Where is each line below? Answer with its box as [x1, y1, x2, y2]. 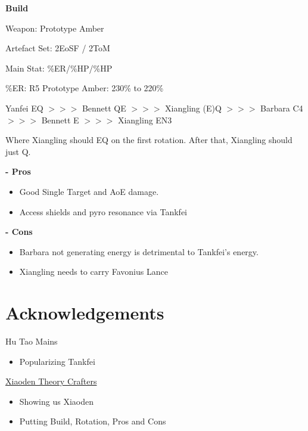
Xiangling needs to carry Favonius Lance [19, 265, 168, 278]
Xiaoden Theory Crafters [5, 375, 97, 387]
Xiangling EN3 [117, 113, 172, 126]
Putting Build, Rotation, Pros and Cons [19, 415, 166, 427]
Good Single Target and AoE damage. [19, 185, 159, 197]
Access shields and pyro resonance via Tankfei [19, 205, 188, 218]
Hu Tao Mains [5, 335, 58, 348]
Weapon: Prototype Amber [5, 21, 104, 34]
